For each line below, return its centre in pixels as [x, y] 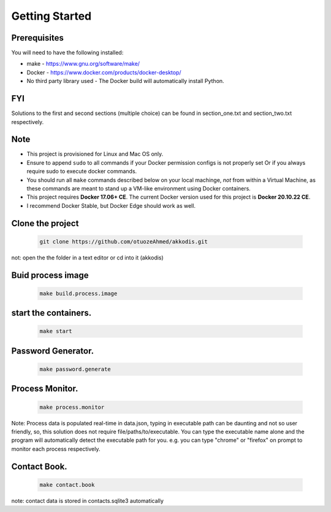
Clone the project [45, 223]
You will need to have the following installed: [67, 53]
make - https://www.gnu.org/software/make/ [83, 64]
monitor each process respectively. [56, 449]
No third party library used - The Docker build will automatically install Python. [125, 81]
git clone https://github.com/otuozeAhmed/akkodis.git [124, 242]
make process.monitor [72, 407]
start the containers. [51, 313]
